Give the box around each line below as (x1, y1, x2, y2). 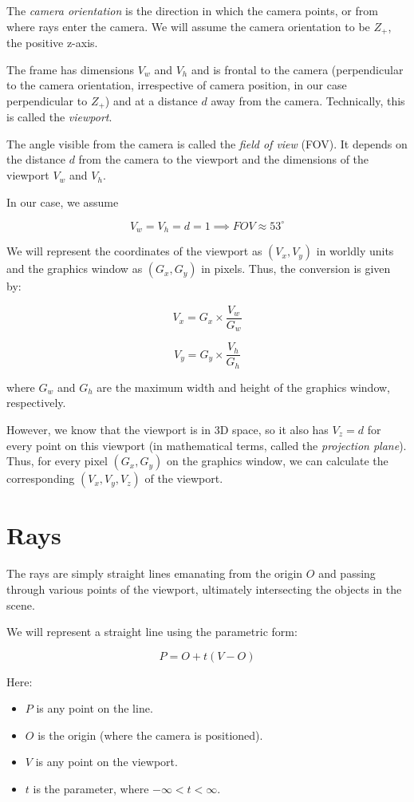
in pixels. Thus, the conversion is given (201, 260, 391, 277)
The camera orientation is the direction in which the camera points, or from (6, 2, 378, 18)
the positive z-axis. (6, 34, 98, 51)
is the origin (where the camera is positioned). (37, 726, 263, 743)
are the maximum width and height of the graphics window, (97, 378, 390, 395)
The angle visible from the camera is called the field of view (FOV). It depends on (6, 135, 408, 152)
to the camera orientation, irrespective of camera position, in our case (6, 77, 347, 93)
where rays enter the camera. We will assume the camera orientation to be (6, 18, 370, 34)
